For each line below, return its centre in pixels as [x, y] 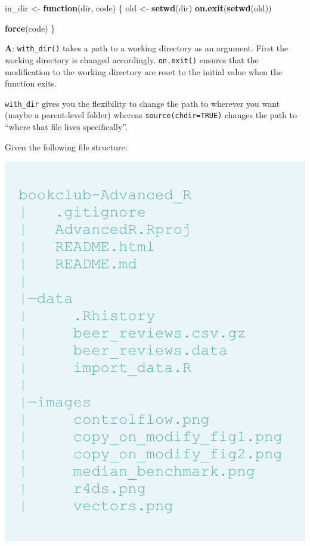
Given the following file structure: [66, 146]
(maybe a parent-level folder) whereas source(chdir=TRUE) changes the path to [151, 115]
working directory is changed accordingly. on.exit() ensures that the [132, 59]
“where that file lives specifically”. [66, 127]
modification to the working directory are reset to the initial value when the [143, 71]
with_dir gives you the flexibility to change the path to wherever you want [142, 103]
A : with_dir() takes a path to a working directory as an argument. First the [147, 48]
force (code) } [30, 28]
